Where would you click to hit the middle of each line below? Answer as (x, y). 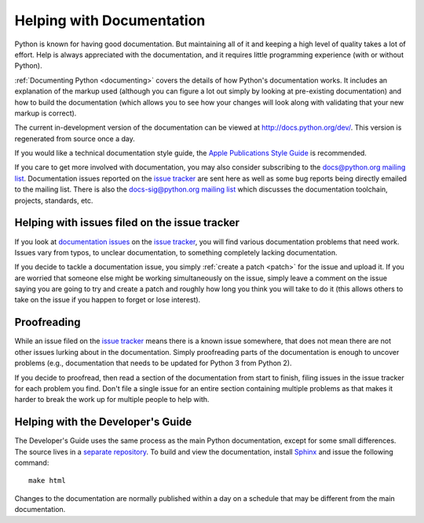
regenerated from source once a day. (75, 138)
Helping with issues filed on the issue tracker (127, 223)
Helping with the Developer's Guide (103, 422)
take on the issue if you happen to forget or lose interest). (108, 300)
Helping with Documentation (110, 20)
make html (47, 481)
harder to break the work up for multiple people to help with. (112, 400)
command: (32, 463)
